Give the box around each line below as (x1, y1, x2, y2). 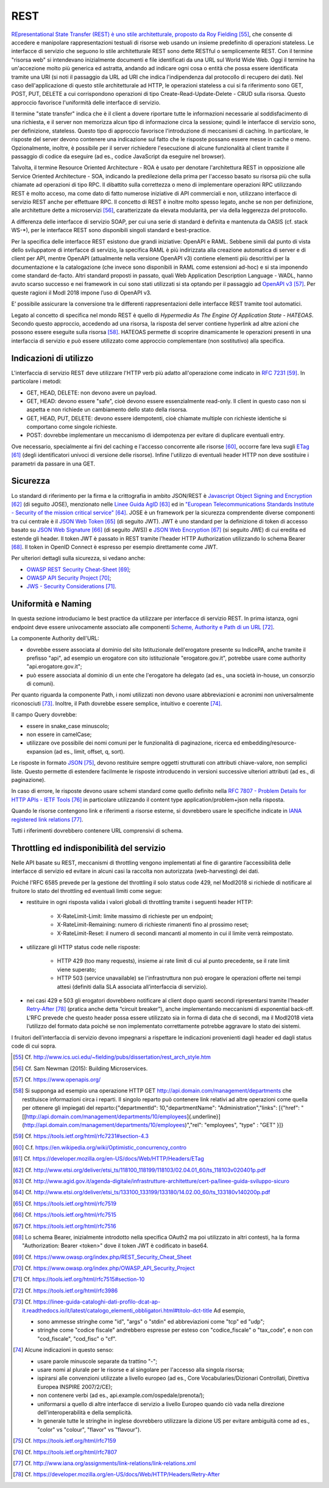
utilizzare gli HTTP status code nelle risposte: (26, 943, 140, 950)
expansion (26, 748, 53, 755)
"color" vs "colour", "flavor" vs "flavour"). (37, 1426, 141, 1433)
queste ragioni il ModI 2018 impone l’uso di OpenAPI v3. (11, 289, 152, 296)
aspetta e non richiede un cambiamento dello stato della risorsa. (26, 406, 188, 414)
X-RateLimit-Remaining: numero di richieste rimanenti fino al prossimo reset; (57, 921, 249, 928)
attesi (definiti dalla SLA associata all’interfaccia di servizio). (57, 983, 208, 990)
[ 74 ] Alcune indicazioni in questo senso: (13, 1346, 114, 1354)
